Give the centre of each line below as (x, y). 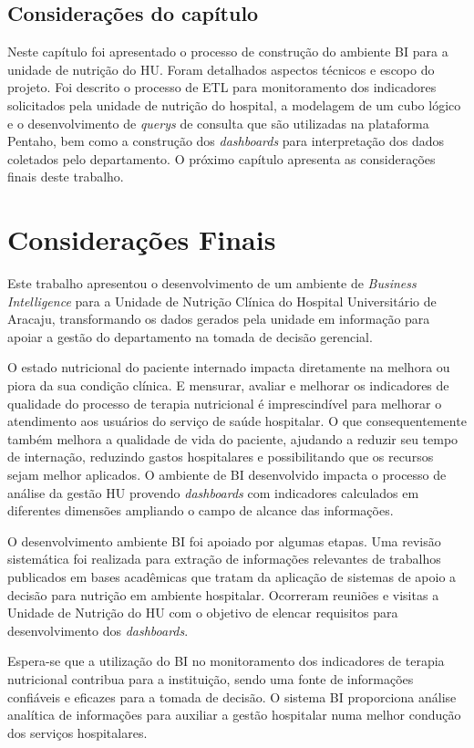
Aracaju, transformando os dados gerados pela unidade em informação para (219, 319)
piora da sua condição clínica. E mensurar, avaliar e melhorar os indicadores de (228, 385)
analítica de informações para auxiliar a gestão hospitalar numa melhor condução (234, 715)
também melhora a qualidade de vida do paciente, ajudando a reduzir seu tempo (233, 438)
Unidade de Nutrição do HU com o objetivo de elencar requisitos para (203, 613)
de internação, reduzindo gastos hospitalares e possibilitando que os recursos (221, 457)
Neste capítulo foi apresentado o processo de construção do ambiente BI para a (228, 52)
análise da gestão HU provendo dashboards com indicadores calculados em (213, 492)
